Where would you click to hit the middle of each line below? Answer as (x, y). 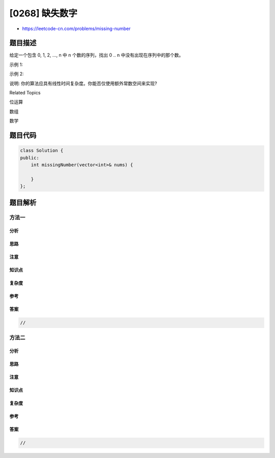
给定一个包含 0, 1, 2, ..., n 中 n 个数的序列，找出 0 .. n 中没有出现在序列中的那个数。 (96, 55)
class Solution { (42, 151)
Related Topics (25, 93)
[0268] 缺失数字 (43, 13)
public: (30, 158)
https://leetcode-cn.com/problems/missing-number (76, 29)
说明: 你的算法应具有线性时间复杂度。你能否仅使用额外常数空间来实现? (83, 83)
